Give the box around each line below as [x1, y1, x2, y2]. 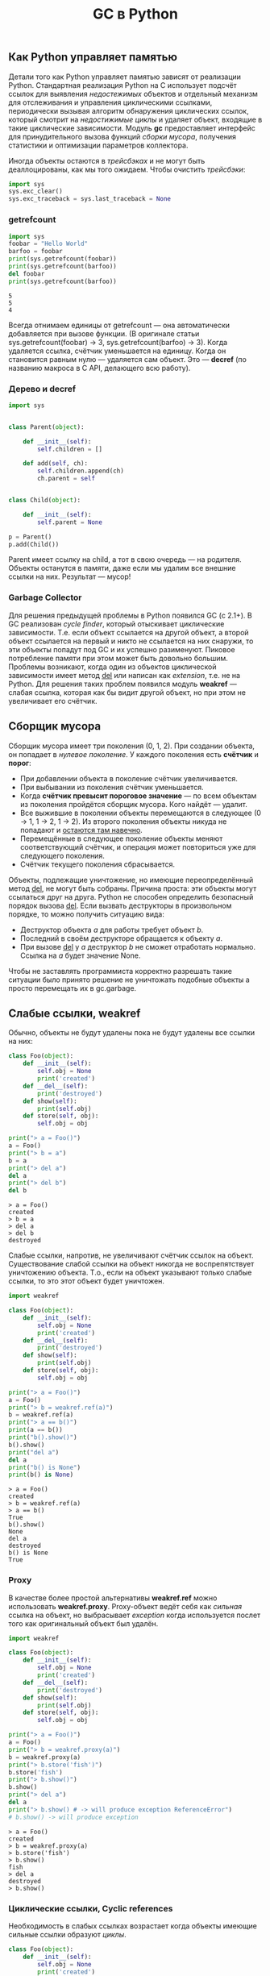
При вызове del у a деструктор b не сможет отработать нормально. [19, 942, 256, 951]
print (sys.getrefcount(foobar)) [8, 255, 117, 263]
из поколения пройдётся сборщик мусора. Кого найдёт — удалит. [19, 799, 248, 809]
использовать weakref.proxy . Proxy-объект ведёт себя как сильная [8, 1601, 243, 1611]
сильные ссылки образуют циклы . [8, 1929, 127, 1939]
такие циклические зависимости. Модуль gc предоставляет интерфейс [8, 123, 256, 133]
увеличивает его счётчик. [8, 696, 98, 705]
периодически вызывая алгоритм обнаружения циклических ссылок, [8, 106, 249, 115]
